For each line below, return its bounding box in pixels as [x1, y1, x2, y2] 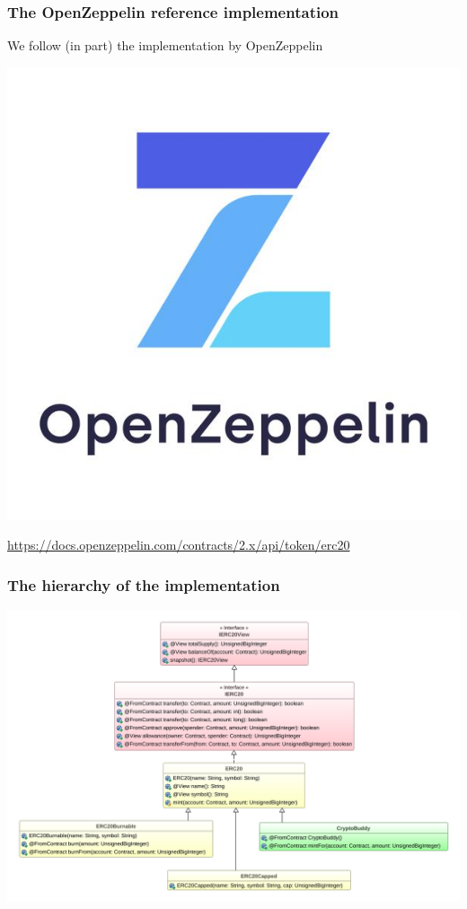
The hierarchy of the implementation [7, 573, 280, 596]
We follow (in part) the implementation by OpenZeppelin [7, 36, 323, 55]
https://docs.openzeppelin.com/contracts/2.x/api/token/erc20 [7, 535, 350, 554]
